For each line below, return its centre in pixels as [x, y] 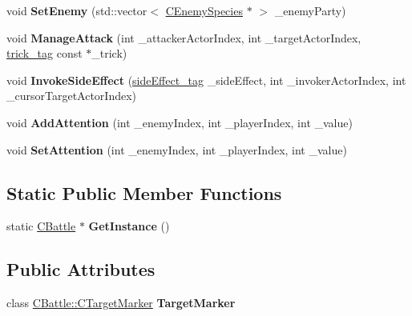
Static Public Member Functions [144, 192]
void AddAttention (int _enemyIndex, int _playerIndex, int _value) [180, 122]
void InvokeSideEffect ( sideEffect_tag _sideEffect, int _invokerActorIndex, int [206, 80]
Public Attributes [81, 269]
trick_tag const [44, 53]
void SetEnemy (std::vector [77, 10]
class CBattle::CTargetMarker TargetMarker [121, 303]
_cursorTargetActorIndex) [72, 96]
